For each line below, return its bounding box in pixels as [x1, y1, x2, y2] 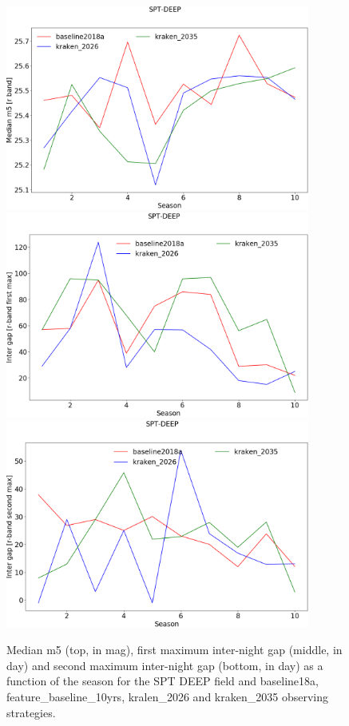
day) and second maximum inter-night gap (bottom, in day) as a [6, 657, 323, 673]
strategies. [6, 704, 56, 720]
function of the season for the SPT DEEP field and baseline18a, [6, 672, 319, 689]
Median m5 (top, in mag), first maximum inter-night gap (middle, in [6, 641, 343, 658]
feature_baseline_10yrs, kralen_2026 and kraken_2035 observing [6, 688, 328, 704]
